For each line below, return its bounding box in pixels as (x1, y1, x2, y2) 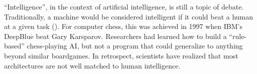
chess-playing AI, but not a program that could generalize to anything (27, 40, 243, 51)
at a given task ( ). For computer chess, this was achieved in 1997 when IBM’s (4, 21, 242, 31)
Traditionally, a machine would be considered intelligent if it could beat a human (4, 11, 253, 21)
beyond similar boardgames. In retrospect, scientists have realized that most (4, 50, 238, 60)
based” (4, 40, 25, 51)
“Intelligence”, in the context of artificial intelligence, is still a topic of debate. (4, 1, 244, 11)
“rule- (229, 30, 247, 41)
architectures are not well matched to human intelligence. (4, 60, 181, 70)
